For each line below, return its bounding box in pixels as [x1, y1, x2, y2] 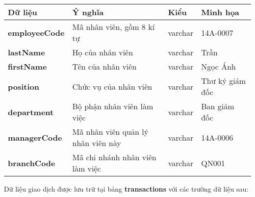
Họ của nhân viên [72, 47, 133, 58]
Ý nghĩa [72, 6, 104, 18]
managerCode [8, 131, 62, 143]
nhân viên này [72, 137, 121, 148]
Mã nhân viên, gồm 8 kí [72, 21, 155, 32]
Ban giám [201, 100, 234, 112]
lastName [8, 47, 45, 58]
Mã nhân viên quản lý [72, 126, 149, 137]
